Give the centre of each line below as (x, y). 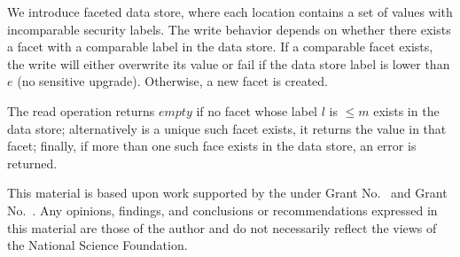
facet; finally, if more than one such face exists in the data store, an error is (212, 146)
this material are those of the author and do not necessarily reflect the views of (222, 227)
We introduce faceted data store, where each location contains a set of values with (230, 12)
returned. (32, 163)
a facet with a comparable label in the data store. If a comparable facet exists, (220, 47)
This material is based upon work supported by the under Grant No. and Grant (227, 193)
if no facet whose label (257, 110)
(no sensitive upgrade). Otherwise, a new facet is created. (172, 81)
